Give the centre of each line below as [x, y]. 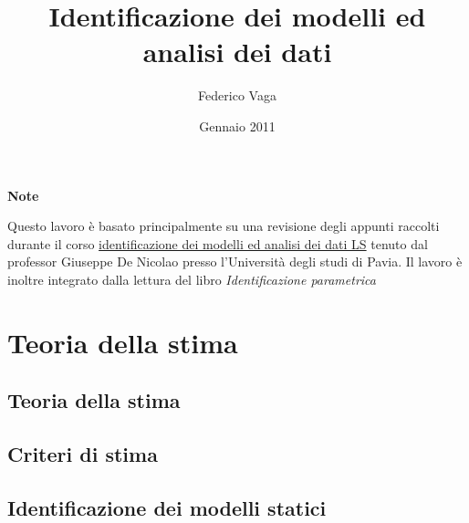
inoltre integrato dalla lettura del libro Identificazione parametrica [192, 279]
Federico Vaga [237, 95]
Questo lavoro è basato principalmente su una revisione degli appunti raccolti [224, 226]
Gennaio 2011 [237, 126]
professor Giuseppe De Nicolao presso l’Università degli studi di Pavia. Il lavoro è [235, 261]
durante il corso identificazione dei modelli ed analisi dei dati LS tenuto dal [218, 243]
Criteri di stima [83, 454]
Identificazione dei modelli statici [167, 507]
